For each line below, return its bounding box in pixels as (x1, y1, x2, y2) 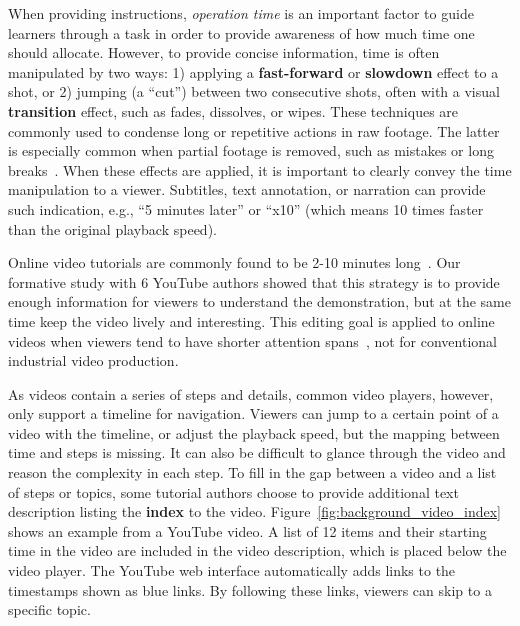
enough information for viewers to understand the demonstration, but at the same (8, 291, 511, 312)
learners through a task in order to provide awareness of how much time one (8, 22, 475, 43)
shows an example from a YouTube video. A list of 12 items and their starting (8, 520, 487, 541)
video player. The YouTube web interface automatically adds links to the (8, 560, 456, 581)
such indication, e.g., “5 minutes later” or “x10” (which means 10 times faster (8, 198, 484, 219)
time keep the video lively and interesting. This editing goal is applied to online (8, 310, 495, 331)
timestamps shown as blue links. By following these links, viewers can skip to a (8, 579, 492, 600)
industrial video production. (8, 350, 179, 371)
